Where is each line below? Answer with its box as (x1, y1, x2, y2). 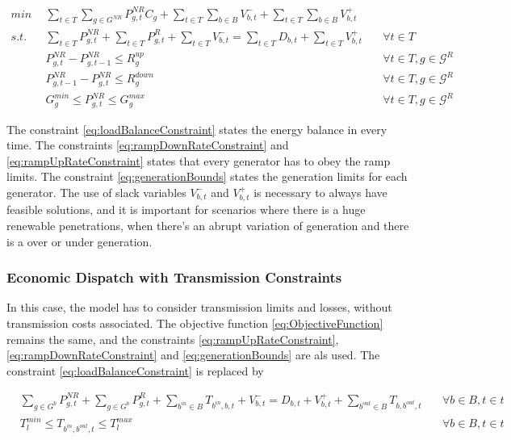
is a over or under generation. (6, 233, 153, 249)
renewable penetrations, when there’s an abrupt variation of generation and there (6, 217, 409, 233)
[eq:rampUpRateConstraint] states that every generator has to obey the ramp (6, 152, 391, 169)
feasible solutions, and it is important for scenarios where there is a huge (6, 201, 366, 218)
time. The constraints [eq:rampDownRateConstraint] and (6, 136, 289, 153)
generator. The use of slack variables (6, 183, 186, 200)
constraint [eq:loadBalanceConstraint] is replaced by (6, 362, 264, 379)
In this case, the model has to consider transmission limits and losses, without (6, 299, 392, 316)
